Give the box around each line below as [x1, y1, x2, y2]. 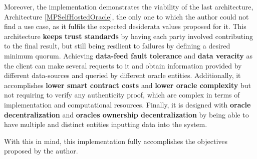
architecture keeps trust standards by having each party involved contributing [4, 30, 253, 41]
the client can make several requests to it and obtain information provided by [4, 60, 242, 70]
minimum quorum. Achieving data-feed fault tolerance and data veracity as [4, 50, 253, 60]
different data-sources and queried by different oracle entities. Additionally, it [4, 70, 241, 80]
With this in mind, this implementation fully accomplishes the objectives [4, 135, 228, 146]
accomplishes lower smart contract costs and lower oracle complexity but [4, 79, 251, 90]
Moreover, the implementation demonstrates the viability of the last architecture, [4, 1, 253, 11]
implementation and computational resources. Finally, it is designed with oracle [4, 99, 251, 109]
